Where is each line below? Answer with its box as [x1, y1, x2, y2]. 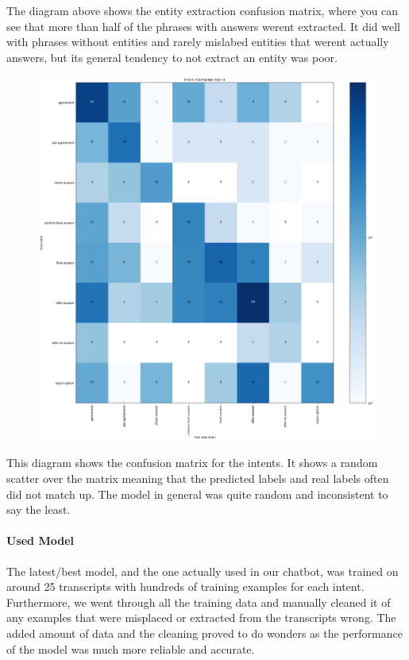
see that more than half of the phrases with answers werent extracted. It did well [6, 17, 400, 34]
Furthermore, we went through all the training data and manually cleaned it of [6, 593, 391, 610]
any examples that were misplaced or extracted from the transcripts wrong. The [6, 609, 396, 626]
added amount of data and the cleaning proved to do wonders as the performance [6, 624, 403, 641]
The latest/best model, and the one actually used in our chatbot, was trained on [6, 562, 399, 579]
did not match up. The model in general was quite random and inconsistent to [6, 485, 388, 502]
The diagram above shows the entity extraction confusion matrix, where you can [6, 2, 399, 18]
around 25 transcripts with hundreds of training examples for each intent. [6, 578, 365, 595]
